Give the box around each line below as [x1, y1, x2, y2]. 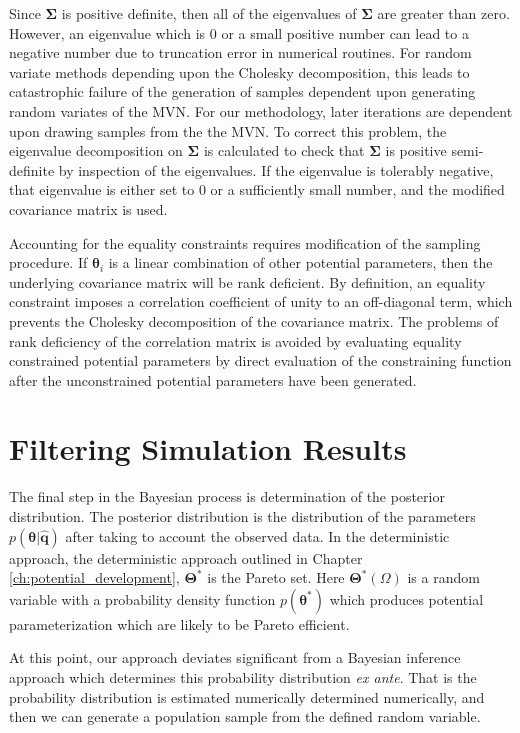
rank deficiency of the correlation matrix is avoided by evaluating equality [9, 330, 462, 351]
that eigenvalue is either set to [9, 179, 195, 200]
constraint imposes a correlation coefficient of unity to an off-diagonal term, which [9, 291, 513, 312]
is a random [407, 567, 480, 588]
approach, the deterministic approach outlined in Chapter [9, 547, 363, 568]
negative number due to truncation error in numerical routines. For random [9, 42, 472, 63]
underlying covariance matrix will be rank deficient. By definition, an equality [9, 271, 486, 292]
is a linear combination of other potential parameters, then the [108, 252, 493, 273]
